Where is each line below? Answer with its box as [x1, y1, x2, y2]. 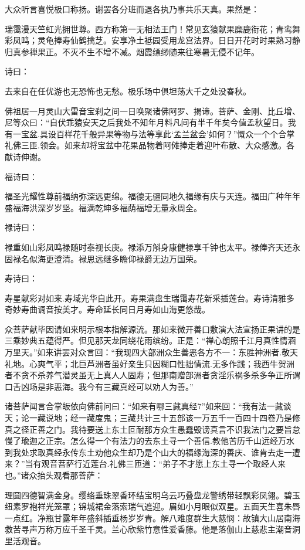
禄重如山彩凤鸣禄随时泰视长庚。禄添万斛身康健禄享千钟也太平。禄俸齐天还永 [5, 240, 300, 253]
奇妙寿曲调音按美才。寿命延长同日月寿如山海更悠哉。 [5, 303, 210, 315]
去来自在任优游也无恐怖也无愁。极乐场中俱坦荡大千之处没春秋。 [5, 84, 251, 97]
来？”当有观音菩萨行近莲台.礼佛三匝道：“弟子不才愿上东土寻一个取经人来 [5, 457, 286, 470]
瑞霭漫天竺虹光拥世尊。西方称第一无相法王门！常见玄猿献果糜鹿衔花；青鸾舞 [5, 22, 300, 35]
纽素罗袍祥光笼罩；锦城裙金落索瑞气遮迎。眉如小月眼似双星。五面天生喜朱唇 [5, 500, 300, 512]
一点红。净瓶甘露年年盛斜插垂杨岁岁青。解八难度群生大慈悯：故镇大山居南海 [5, 511, 300, 524]
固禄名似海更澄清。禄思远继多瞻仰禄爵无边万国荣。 [5, 252, 202, 264]
